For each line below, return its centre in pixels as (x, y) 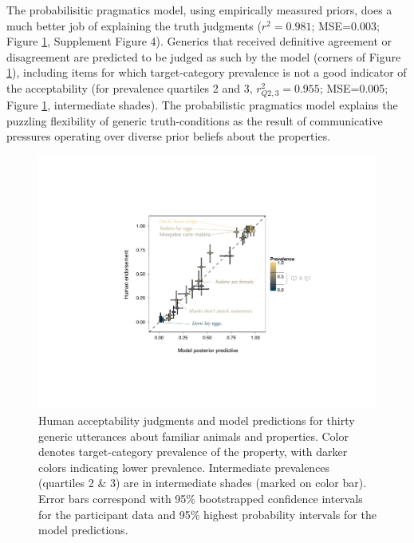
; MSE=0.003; (345, 25)
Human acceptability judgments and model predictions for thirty (197, 420)
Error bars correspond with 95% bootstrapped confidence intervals (201, 499)
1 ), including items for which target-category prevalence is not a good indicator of (207, 72)
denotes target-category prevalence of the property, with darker (193, 452)
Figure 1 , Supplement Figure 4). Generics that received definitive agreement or (199, 41)
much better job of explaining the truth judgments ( (134, 25)
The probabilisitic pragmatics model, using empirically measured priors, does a (199, 10)
